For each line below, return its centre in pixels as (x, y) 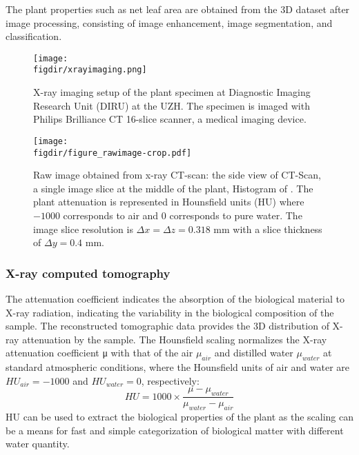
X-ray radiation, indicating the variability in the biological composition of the (170, 312)
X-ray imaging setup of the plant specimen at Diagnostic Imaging (172, 92)
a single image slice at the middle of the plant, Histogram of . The (173, 188)
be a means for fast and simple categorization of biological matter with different (175, 430)
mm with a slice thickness (268, 229)
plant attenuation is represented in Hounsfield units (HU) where (169, 202)
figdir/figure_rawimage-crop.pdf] (113, 153)
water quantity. (38, 444)
